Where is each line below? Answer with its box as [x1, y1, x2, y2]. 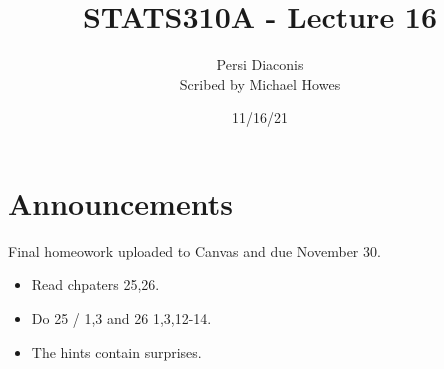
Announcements [8, 182, 233, 223]
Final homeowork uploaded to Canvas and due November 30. [8, 240, 381, 261]
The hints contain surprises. [31, 341, 202, 362]
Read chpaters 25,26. [31, 274, 160, 295]
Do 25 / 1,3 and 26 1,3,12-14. [31, 308, 212, 329]
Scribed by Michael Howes [179, 73, 341, 94]
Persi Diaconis [216, 54, 304, 75]
